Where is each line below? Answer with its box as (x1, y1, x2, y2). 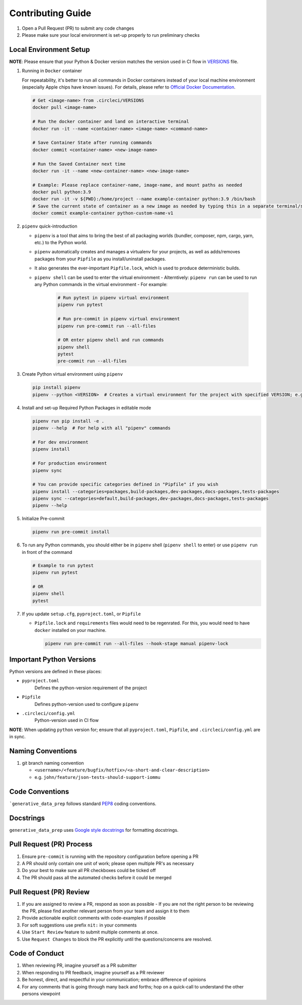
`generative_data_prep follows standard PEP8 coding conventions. (9, 801, 157, 807)
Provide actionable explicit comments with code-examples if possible (22, 915, 166, 921)
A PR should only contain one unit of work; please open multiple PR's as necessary (22, 860, 194, 866)
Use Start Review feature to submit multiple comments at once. (22, 929, 159, 935)
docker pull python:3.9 (32, 189, 92, 195)
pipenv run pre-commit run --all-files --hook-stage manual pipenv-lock (45, 640, 229, 647)
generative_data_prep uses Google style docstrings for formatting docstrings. (9, 827, 179, 833)
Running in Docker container (22, 68, 83, 74)
